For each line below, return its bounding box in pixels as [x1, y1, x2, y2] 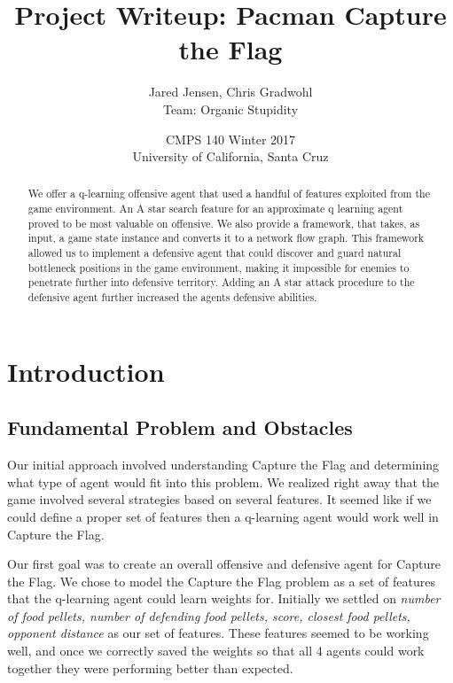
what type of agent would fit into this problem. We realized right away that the [7, 472, 440, 491]
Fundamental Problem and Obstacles [7, 414, 353, 441]
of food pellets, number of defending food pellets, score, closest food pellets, [7, 606, 410, 625]
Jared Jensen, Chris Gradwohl [148, 82, 313, 101]
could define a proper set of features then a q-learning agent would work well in [7, 507, 439, 525]
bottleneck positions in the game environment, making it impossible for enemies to [27, 260, 410, 275]
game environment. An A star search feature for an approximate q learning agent [27, 201, 403, 216]
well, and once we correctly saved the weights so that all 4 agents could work [7, 641, 425, 660]
